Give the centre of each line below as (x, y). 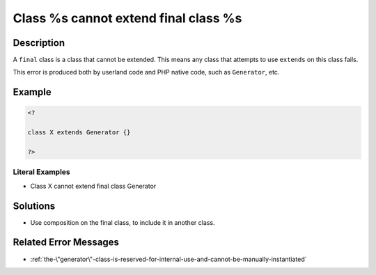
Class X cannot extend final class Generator (93, 186)
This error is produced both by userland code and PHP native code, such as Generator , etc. (146, 72)
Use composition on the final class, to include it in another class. (123, 222)
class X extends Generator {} (79, 133)
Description (39, 43)
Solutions (34, 206)
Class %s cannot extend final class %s (127, 18)
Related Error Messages (66, 243)
